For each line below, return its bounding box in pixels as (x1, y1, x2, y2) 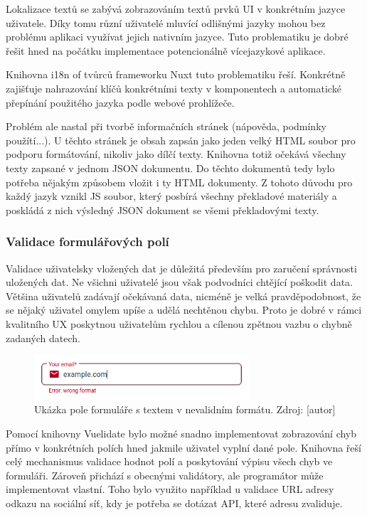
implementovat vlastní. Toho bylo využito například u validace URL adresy (6, 482, 334, 497)
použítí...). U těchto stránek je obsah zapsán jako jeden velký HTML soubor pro (6, 132, 356, 147)
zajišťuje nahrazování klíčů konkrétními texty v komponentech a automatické (6, 80, 341, 95)
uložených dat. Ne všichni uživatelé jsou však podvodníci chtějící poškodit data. (6, 275, 353, 290)
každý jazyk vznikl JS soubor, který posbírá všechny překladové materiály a (6, 189, 337, 203)
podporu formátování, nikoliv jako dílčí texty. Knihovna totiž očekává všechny (6, 147, 346, 161)
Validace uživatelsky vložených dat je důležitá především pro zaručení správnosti (6, 260, 357, 275)
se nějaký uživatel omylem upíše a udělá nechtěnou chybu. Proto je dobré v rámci (6, 302, 362, 317)
